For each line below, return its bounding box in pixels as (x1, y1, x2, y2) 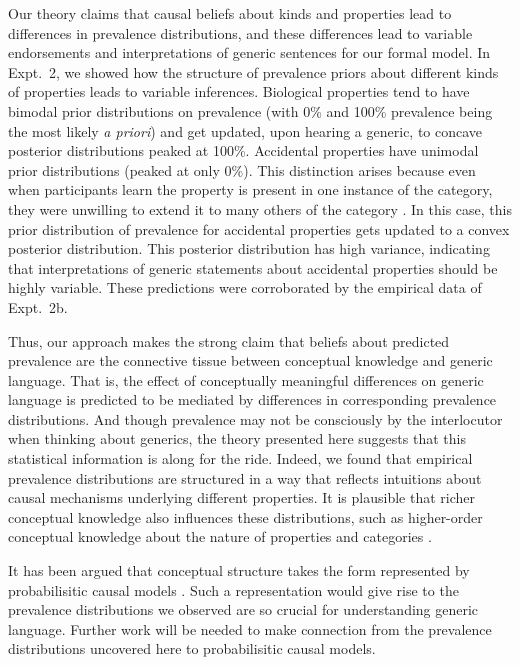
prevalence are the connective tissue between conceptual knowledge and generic (8, 350, 493, 371)
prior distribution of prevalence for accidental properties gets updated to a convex (8, 218, 510, 239)
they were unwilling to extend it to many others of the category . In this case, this (8, 198, 513, 219)
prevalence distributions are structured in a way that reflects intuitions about (8, 467, 482, 488)
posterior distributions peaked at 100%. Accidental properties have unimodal (8, 140, 479, 161)
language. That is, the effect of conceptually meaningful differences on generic (8, 369, 484, 390)
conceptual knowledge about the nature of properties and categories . (8, 526, 432, 547)
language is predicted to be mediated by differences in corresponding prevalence (8, 389, 497, 410)
